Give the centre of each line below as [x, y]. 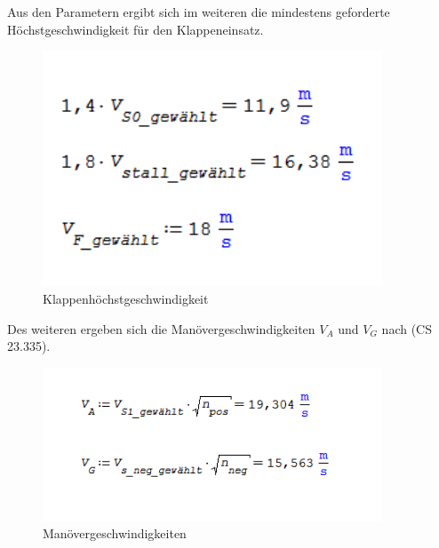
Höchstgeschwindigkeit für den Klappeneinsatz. [136, 29]
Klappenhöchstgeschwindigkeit [126, 298]
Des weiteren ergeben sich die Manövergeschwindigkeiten [161, 328]
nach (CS [407, 328]
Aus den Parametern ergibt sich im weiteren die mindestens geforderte [199, 12]
